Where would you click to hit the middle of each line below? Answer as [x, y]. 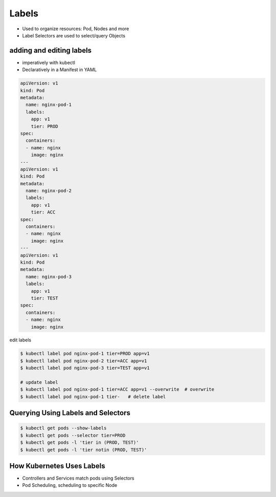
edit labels [20, 340]
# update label [39, 382]
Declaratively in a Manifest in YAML [60, 70]
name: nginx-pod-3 [49, 277]
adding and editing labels [51, 50]
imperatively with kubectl [49, 62]
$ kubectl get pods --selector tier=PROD [73, 435]
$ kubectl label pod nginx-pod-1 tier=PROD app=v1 [85, 354]
